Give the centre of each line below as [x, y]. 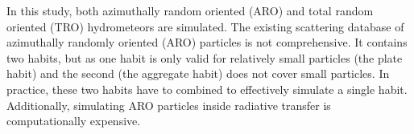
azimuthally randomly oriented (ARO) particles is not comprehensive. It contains [207, 42]
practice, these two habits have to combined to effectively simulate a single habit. [207, 89]
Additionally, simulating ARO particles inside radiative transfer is [169, 105]
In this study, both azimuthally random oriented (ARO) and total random [190, 10]
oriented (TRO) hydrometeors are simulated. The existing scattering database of [205, 26]
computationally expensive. [74, 121]
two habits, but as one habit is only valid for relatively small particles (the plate [205, 57]
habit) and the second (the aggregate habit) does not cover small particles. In [198, 73]
